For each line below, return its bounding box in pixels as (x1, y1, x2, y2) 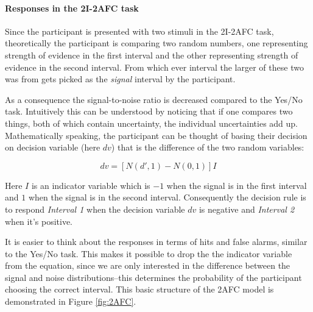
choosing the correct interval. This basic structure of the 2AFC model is (5, 283, 274, 296)
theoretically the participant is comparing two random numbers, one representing (5, 37, 308, 49)
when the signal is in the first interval (166, 179, 307, 191)
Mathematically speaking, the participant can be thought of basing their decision (5, 129, 308, 141)
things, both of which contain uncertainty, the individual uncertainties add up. (5, 116, 298, 129)
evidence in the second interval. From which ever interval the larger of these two (5, 60, 304, 73)
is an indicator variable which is (31, 179, 150, 191)
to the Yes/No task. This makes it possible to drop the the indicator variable (5, 247, 292, 260)
